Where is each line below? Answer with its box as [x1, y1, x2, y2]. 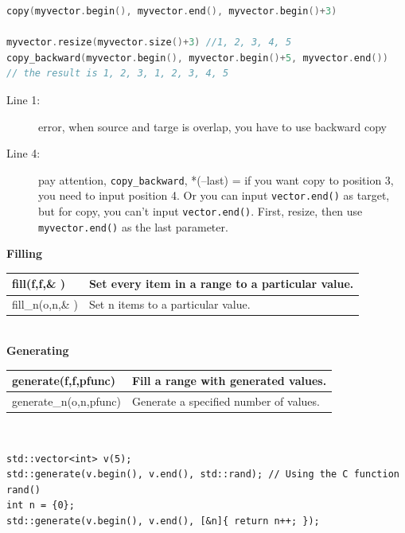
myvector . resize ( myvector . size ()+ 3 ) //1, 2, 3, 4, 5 [6, 37, 292, 49]
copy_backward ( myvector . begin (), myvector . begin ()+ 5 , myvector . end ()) [6, 52, 388, 64]
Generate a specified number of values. [131, 392, 320, 409]
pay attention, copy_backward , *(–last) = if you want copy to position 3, [38, 171, 394, 188]
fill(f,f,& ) [12, 275, 66, 292]
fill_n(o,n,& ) [12, 296, 78, 313]
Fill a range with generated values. [131, 372, 327, 389]
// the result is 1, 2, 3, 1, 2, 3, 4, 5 [6, 68, 229, 80]
